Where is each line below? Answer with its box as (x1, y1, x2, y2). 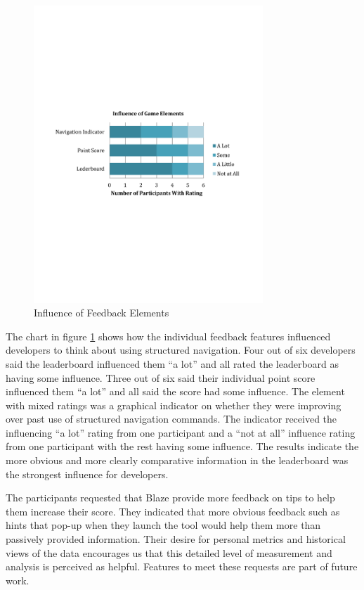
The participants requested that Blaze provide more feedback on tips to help (6, 490, 335, 505)
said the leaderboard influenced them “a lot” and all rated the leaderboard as (6, 356, 339, 371)
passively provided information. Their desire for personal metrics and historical (6, 532, 346, 546)
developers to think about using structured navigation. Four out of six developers (6, 342, 356, 357)
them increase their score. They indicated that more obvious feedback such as (6, 504, 340, 518)
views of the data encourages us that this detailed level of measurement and (6, 545, 332, 560)
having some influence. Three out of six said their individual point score (6, 370, 316, 385)
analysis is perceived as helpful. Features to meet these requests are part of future (6, 559, 358, 574)
